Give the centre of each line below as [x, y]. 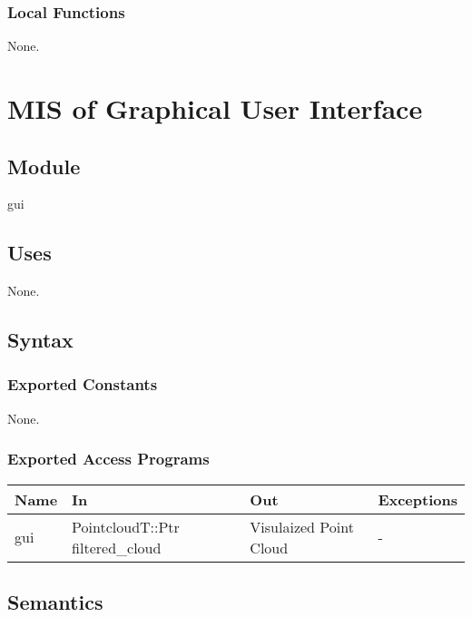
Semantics [55, 601]
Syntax [40, 340]
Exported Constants [83, 384]
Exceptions [418, 499]
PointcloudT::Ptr [126, 526]
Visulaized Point [302, 526]
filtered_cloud [117, 547]
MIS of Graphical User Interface [215, 108]
